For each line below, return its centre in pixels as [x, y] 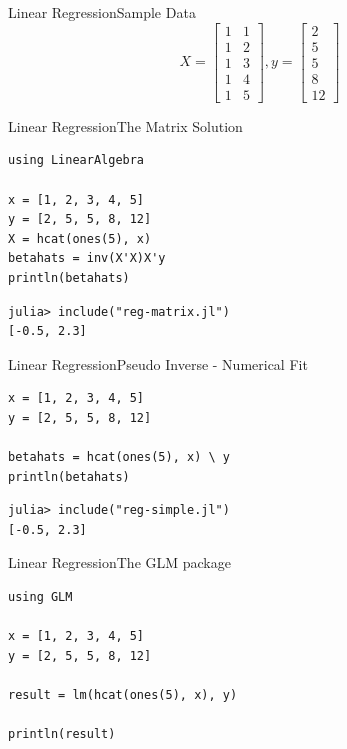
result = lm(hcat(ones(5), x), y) [123, 695]
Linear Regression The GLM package [119, 562]
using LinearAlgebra [76, 160]
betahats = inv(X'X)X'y [87, 258]
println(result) [62, 734]
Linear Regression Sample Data [102, 12]
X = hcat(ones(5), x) [80, 238]
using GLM [40, 597]
